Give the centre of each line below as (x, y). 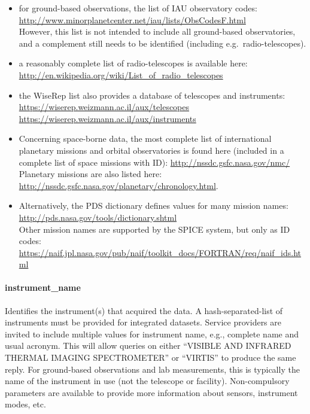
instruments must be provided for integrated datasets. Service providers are (143, 322)
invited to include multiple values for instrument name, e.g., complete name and (152, 334)
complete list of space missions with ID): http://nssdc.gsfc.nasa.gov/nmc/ (154, 162)
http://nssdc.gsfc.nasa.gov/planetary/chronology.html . (118, 185)
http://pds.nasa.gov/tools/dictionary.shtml (98, 217)
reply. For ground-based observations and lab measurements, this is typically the (152, 369)
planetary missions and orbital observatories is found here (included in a (151, 150)
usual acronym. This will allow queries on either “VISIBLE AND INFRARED (148, 345)
